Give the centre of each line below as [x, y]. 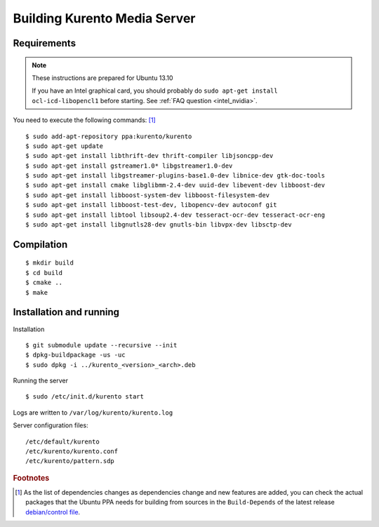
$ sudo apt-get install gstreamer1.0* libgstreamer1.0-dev [129, 166]
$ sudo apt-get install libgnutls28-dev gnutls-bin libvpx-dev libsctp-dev [159, 225]
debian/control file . [53, 512]
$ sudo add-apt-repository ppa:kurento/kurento [109, 136]
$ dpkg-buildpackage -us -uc [75, 355]
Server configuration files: [51, 425]
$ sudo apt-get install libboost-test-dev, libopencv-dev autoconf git [151, 205]
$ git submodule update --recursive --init [101, 345]
